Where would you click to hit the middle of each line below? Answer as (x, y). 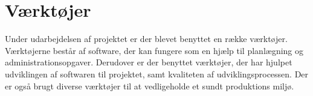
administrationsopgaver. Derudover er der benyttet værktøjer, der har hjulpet (149, 62)
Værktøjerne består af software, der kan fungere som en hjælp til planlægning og (154, 50)
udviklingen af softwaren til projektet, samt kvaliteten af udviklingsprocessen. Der (157, 73)
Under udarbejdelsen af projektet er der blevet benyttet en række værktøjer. (146, 39)
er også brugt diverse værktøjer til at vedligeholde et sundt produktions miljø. (150, 85)
